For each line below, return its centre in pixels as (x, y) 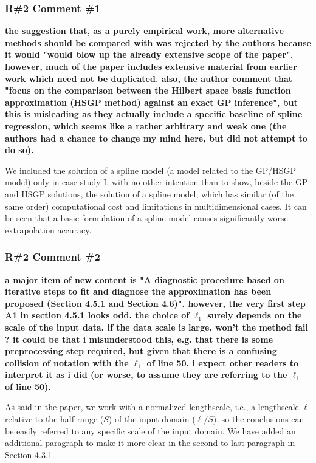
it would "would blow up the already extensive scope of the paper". (149, 54)
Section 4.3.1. (30, 454)
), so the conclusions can (259, 419)
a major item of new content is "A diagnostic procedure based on (145, 279)
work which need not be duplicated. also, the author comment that (149, 78)
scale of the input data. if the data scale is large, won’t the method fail (156, 327)
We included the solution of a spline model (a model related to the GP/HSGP (151, 170)
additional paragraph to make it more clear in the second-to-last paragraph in (150, 443)
